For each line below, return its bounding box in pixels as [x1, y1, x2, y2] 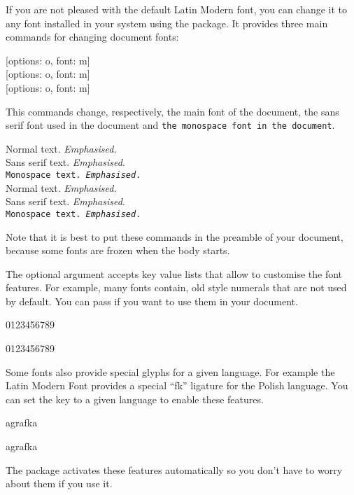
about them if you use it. [6, 476, 113, 491]
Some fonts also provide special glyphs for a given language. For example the [6, 364, 335, 379]
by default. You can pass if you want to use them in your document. [6, 293, 298, 308]
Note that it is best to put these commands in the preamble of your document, [6, 229, 344, 244]
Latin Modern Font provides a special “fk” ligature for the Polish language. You [6, 378, 348, 393]
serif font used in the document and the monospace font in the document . [6, 118, 335, 132]
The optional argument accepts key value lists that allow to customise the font [6, 266, 343, 281]
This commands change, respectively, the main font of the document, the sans [6, 104, 339, 118]
